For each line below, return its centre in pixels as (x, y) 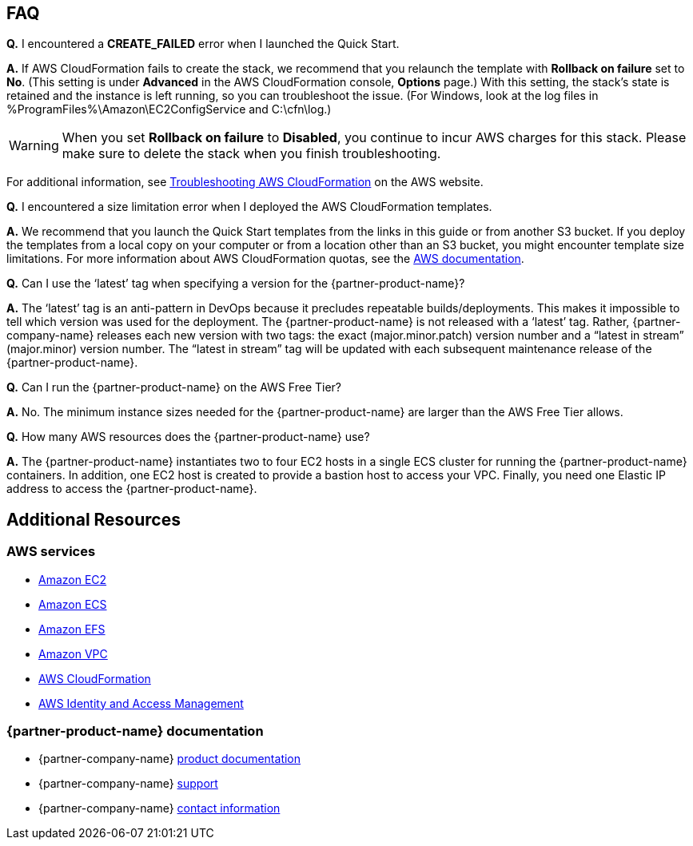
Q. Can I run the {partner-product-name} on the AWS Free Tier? (174, 387)
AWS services (51, 552)
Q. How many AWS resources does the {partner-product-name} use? (188, 437)
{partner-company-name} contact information (159, 808)
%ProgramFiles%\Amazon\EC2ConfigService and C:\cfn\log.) (169, 109)
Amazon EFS (72, 629)
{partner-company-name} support (128, 784)
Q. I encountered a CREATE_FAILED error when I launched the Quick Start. (203, 44)
